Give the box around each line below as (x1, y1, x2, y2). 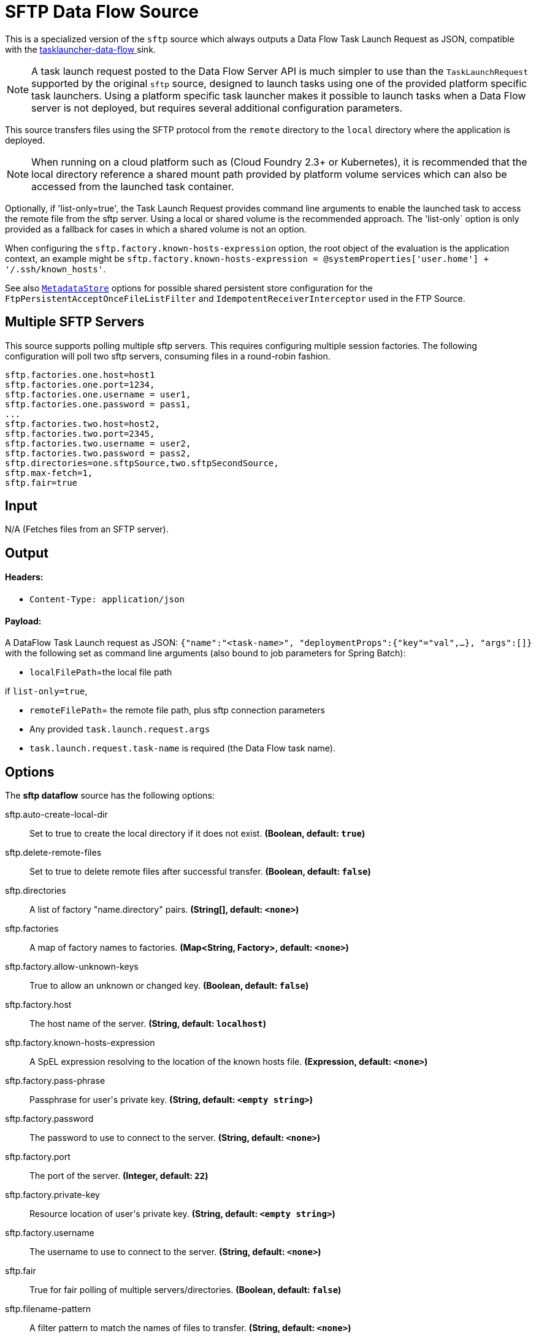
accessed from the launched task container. (31, 180, 234, 193)
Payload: (5, 615, 42, 626)
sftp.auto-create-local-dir (5, 809, 108, 820)
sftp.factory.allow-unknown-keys (5, 961, 139, 972)
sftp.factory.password (5, 1113, 94, 1124)
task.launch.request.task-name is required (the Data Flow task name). (29, 743, 335, 754)
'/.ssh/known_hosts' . (5, 263, 106, 274)
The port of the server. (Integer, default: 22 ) (29, 1170, 209, 1181)
